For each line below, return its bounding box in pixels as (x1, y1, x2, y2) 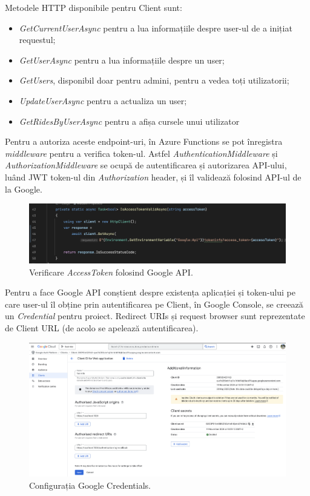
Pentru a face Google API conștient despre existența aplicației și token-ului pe (5, 286, 295, 299)
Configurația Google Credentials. (29, 478, 151, 491)
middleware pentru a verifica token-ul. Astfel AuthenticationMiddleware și (5, 147, 278, 159)
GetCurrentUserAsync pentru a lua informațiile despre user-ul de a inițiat (19, 21, 292, 34)
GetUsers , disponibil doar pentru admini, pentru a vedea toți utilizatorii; (19, 74, 289, 87)
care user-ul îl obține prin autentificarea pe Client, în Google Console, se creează (5, 297, 303, 310)
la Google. (5, 182, 42, 195)
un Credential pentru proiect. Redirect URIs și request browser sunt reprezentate (5, 309, 305, 322)
